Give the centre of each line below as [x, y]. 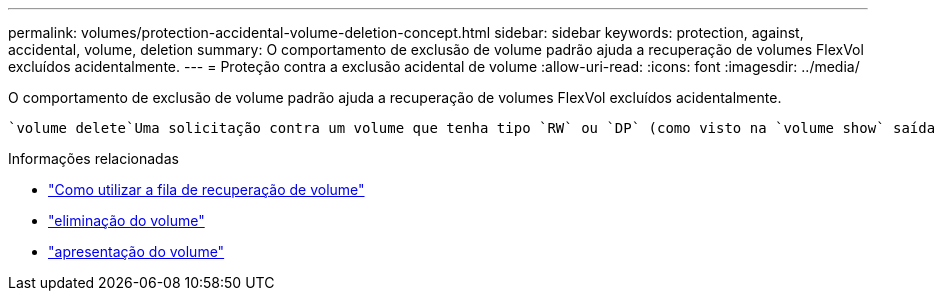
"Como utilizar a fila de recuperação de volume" [206, 189]
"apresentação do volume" [136, 251]
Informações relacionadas [93, 158]
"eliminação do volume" [126, 220]
